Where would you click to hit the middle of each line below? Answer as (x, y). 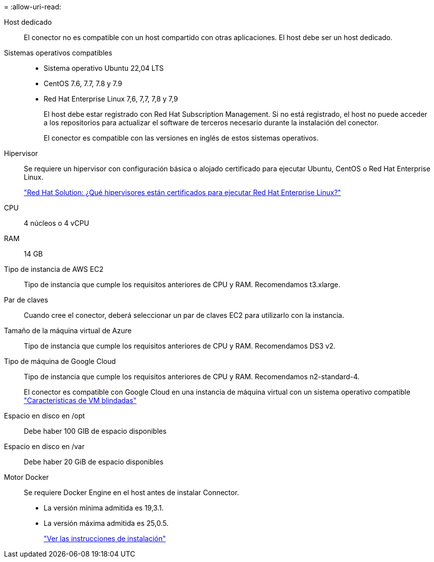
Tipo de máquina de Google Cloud (60, 361)
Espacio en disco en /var (44, 446)
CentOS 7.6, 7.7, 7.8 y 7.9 (83, 83)
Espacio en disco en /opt (45, 416)
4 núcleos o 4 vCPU (57, 223)
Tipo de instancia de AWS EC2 (54, 269)
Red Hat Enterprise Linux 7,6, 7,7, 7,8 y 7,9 (111, 99)
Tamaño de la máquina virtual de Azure (68, 331)
